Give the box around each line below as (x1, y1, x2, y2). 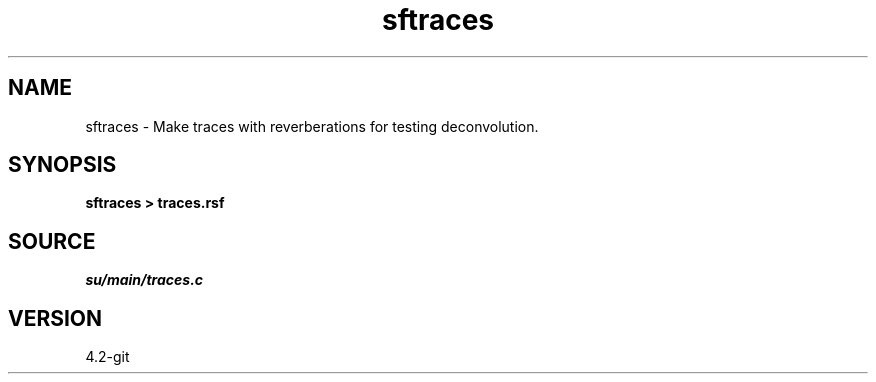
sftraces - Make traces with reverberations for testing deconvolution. (85, 117, 539, 135)
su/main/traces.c (85, 271, 204, 289)
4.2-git (85, 348, 130, 366)
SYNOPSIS (8, 152, 117, 178)
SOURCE (8, 228, 96, 254)
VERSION (8, 305, 103, 331)
